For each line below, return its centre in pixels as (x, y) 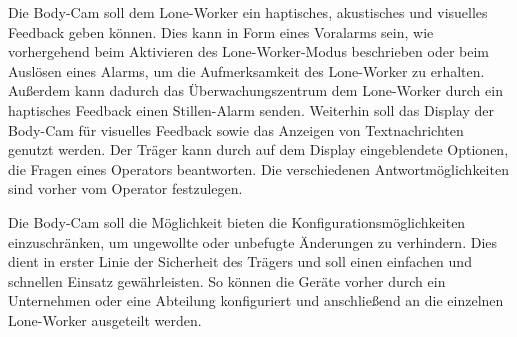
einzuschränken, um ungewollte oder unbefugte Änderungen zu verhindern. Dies (253, 241)
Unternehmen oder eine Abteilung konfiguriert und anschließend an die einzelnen (256, 300)
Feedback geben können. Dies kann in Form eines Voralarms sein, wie (221, 31)
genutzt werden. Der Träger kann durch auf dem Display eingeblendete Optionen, (258, 149)
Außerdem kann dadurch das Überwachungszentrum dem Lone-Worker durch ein (255, 90)
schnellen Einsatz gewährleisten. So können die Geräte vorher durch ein (227, 280)
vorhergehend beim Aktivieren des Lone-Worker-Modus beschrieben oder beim (248, 51)
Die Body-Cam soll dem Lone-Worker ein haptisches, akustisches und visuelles (248, 12)
